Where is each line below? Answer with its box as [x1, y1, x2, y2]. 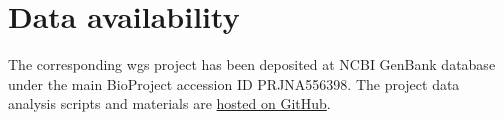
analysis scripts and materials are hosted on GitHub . [8, 93, 331, 114]
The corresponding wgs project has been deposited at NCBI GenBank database [8, 54, 496, 75]
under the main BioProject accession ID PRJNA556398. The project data [8, 73, 460, 94]
